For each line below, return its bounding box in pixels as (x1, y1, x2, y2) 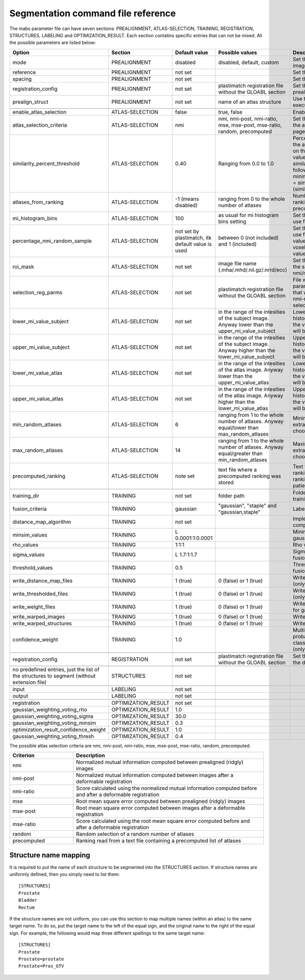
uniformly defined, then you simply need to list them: (9, 871, 120, 878)
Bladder (18, 898, 38, 903)
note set (175, 472, 195, 480)
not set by (175, 228, 199, 235)
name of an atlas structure (218, 98, 282, 105)
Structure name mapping (9, 851, 90, 859)
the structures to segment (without (12, 672, 96, 679)
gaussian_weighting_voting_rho (12, 706, 87, 713)
